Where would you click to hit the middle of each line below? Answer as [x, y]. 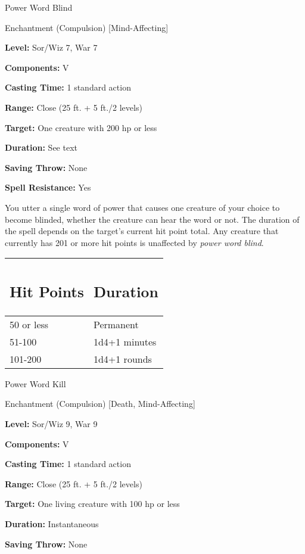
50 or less [29, 324]
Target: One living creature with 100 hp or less [92, 504]
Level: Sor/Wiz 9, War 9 [51, 424]
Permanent [116, 324]
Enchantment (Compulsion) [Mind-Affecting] [87, 27]
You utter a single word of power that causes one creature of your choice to [142, 207]
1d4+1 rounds [122, 359]
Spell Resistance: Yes [48, 187]
